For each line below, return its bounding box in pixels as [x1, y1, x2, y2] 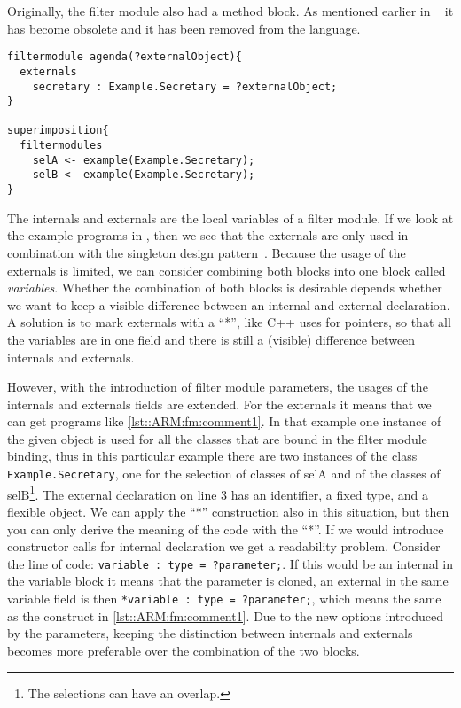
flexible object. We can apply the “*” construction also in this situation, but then [7, 502, 449, 520]
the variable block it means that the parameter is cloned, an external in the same [7, 572, 449, 590]
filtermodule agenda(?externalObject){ [7, 51, 242, 64]
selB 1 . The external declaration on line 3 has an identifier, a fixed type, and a [7, 482, 428, 503]
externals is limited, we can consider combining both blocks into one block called [7, 261, 446, 279]
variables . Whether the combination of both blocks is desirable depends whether [7, 278, 442, 297]
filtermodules [20, 139, 103, 152]
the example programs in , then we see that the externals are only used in [7, 226, 409, 245]
